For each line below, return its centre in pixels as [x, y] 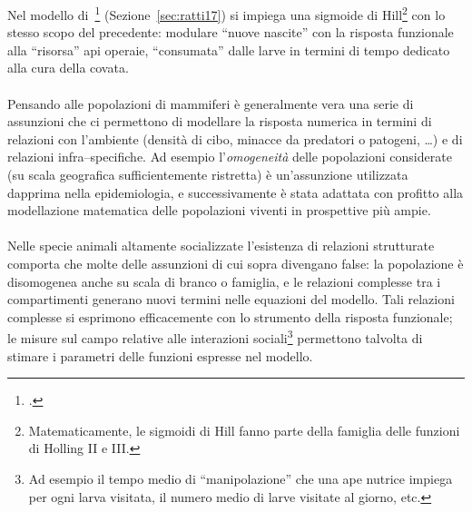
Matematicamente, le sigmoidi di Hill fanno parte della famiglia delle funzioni [244, 430]
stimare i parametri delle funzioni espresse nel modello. [160, 355]
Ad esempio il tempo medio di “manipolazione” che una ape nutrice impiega [241, 478]
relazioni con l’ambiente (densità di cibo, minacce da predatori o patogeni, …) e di [235, 138]
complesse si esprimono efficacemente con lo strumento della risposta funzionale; [230, 316]
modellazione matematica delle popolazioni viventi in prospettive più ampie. [219, 210]
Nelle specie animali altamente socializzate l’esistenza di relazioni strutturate [221, 246]
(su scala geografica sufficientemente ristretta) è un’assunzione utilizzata [208, 174]
